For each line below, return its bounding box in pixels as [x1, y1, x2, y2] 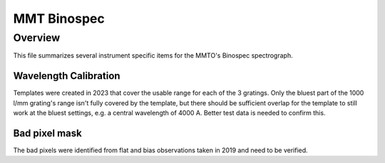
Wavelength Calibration [13, 70, 120, 82]
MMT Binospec [13, 11, 105, 26]
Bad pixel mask [13, 127, 82, 139]
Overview [13, 31, 61, 44]
